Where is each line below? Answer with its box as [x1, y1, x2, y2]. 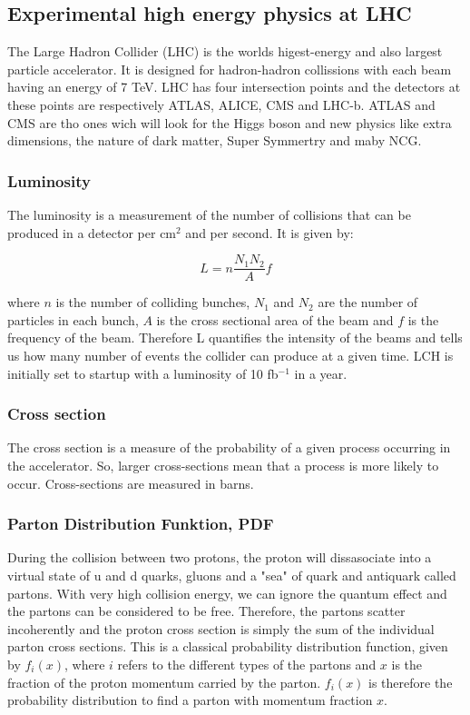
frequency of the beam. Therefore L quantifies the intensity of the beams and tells [7, 328, 463, 347]
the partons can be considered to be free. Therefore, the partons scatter [7, 601, 406, 621]
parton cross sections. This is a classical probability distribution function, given [7, 637, 448, 656]
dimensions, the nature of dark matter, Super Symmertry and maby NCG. [7, 131, 422, 150]
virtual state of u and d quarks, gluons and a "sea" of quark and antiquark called [7, 566, 456, 585]
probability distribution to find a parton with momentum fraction [7, 690, 373, 710]
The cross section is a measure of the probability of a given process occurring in [7, 438, 451, 457]
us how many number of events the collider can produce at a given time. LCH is [7, 346, 454, 365]
